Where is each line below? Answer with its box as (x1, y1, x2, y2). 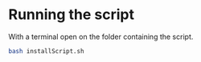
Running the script (8, 6, 135, 24)
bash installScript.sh (8, 47, 84, 55)
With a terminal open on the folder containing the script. (8, 32, 194, 41)
